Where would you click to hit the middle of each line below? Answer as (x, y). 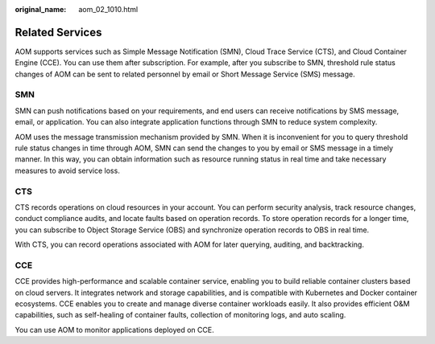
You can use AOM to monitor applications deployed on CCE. (114, 330)
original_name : (41, 9)
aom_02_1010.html (108, 9)
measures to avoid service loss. (67, 170)
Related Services (58, 32)
